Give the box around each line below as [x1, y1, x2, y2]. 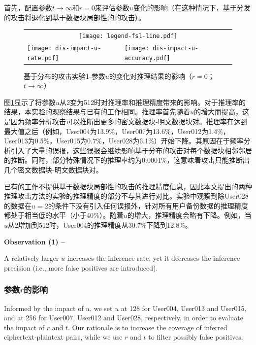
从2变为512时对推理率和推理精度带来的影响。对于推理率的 [60, 97, 246, 107]
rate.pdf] [27, 54, 59, 62]
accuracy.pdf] [124, 54, 170, 62]
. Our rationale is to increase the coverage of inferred [68, 322, 227, 332]
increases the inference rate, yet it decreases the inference [67, 253, 240, 263]
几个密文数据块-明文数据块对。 [4, 165, 103, 174]
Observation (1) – [4, 236, 65, 246]
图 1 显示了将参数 [4, 97, 56, 107]
